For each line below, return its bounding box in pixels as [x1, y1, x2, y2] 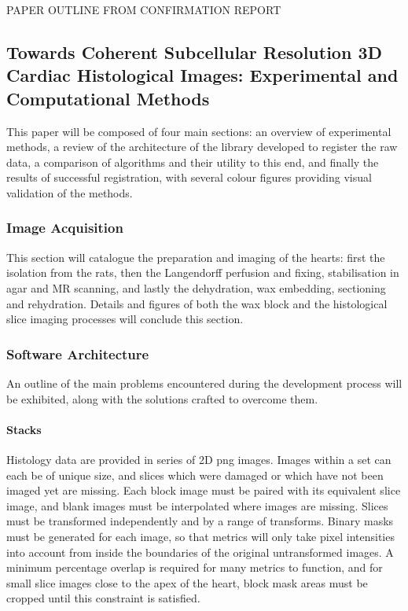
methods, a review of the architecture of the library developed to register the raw [6, 138, 398, 155]
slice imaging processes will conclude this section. [6, 311, 244, 327]
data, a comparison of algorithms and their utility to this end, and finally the [6, 153, 379, 170]
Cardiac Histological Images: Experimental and [6, 63, 399, 87]
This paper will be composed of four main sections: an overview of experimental [6, 123, 391, 139]
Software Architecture [6, 344, 149, 363]
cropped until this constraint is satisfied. [6, 590, 200, 606]
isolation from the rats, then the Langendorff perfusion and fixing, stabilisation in [6, 264, 399, 281]
